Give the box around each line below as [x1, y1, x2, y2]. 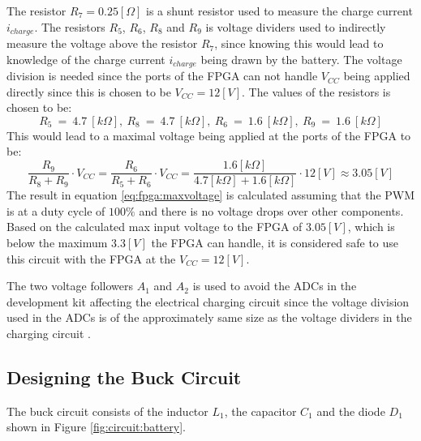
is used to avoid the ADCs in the [192, 277, 357, 294]
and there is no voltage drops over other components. [139, 202, 404, 219]
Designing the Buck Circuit [6, 364, 242, 389]
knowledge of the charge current [6, 50, 165, 67]
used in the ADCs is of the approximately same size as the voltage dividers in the [6, 309, 412, 326]
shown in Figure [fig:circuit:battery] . [6, 418, 186, 435]
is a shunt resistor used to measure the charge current [146, 2, 413, 19]
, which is [347, 218, 395, 235]
